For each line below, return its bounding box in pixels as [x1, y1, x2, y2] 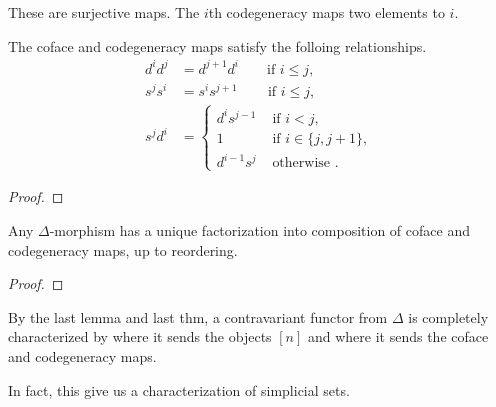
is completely [408, 306, 489, 327]
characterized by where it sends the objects [8, 326, 272, 347]
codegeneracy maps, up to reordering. [8, 239, 238, 260]
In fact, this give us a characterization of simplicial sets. [8, 379, 350, 400]
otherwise [272, 156, 331, 171]
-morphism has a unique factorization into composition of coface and [49, 220, 470, 241]
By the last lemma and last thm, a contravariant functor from [8, 306, 388, 327]
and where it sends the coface [307, 326, 489, 347]
